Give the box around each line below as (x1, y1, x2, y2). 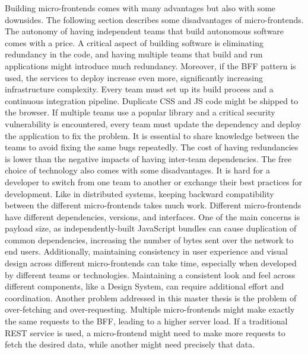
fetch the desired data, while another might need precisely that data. (5, 338, 255, 350)
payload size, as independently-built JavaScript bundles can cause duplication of (5, 222, 297, 234)
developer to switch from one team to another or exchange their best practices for (5, 175, 302, 188)
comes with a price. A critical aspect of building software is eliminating (5, 36, 263, 49)
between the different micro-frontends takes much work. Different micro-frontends (5, 199, 301, 211)
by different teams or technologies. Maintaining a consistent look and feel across (5, 268, 296, 281)
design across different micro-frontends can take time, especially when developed (5, 257, 297, 269)
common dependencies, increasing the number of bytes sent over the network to (5, 233, 294, 246)
